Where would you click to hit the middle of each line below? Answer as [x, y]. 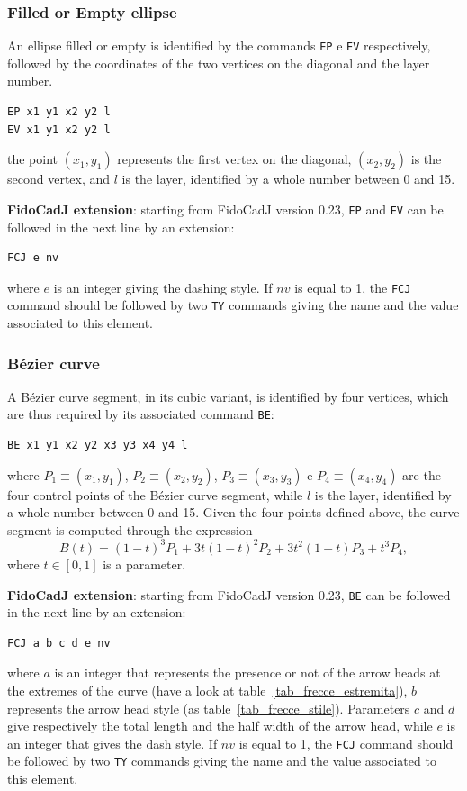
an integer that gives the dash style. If [112, 743]
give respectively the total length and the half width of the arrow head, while [220, 726]
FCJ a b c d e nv [59, 643]
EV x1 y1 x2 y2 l [59, 129]
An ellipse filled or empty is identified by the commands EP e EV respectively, [219, 45]
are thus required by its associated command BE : [141, 414]
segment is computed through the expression [130, 529]
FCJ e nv [33, 258]
